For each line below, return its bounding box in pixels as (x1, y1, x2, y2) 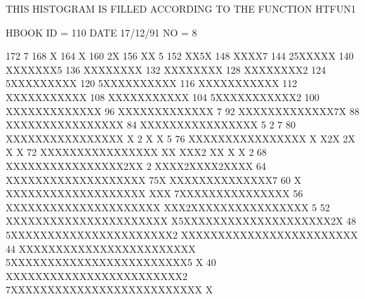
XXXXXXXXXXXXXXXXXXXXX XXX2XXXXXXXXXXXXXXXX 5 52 (6, 199, 330, 214)
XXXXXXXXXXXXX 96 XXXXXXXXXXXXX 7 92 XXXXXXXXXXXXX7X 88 (6, 103, 359, 118)
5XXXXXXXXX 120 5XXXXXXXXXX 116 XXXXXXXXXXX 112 (6, 76, 298, 91)
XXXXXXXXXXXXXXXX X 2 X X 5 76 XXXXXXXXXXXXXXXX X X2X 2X (6, 131, 356, 145)
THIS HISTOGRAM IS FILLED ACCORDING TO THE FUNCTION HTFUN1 (6, 1, 356, 15)
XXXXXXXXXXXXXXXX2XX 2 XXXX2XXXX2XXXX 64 (6, 158, 266, 173)
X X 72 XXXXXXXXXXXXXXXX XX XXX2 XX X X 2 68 (6, 145, 267, 159)
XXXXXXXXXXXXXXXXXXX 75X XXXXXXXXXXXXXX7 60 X (6, 172, 302, 187)
